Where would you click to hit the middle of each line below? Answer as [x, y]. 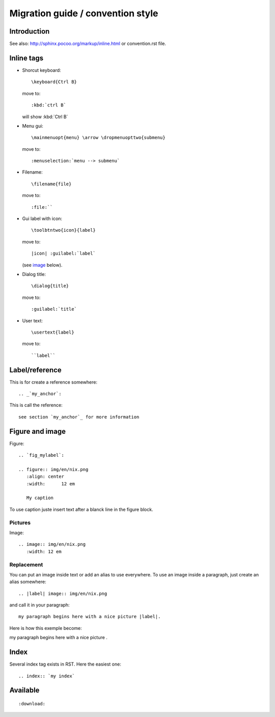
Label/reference [36, 370]
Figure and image [38, 431]
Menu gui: [33, 126]
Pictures [20, 522]
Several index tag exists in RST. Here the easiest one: [65, 664]
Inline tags [26, 58]
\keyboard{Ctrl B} [54, 82]
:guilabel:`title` [54, 309]
